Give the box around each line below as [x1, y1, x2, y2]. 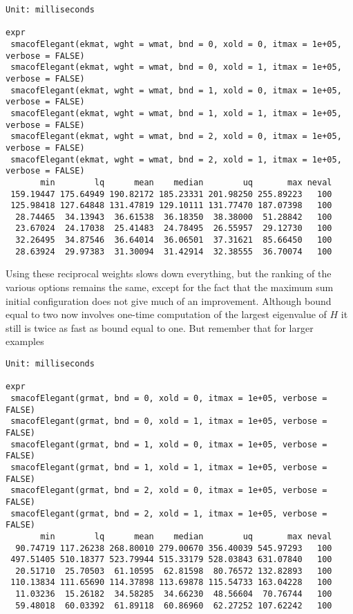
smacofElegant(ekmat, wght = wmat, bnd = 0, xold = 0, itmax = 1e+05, [10, 39, 342, 49]
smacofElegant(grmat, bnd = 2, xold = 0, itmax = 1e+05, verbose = [10, 485, 327, 496]
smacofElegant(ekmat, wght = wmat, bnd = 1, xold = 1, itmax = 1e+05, [10, 108, 342, 118]
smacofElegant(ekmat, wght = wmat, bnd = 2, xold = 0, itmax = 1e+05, [10, 131, 342, 142]
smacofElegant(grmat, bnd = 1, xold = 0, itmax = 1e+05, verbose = [10, 439, 327, 449]
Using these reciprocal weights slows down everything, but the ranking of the [6, 266, 332, 281]
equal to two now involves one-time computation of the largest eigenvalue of [6, 307, 327, 322]
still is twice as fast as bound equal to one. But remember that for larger [6, 320, 314, 335]
